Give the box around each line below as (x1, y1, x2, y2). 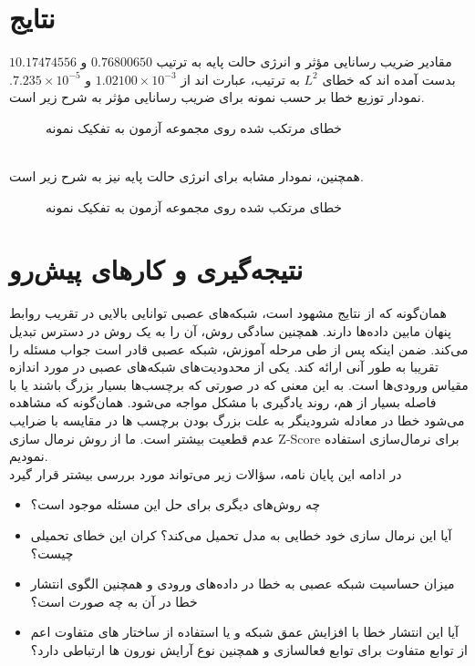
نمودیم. (9, 446, 48, 466)
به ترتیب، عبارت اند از (181, 69, 300, 88)
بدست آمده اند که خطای (322, 69, 456, 88)
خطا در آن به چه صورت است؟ (30, 591, 198, 610)
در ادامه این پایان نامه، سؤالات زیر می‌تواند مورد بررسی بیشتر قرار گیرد (9, 464, 402, 483)
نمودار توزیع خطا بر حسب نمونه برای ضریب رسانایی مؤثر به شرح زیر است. (9, 87, 425, 107)
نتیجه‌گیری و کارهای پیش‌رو (9, 251, 304, 288)
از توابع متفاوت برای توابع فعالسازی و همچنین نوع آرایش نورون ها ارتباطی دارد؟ (30, 640, 468, 659)
